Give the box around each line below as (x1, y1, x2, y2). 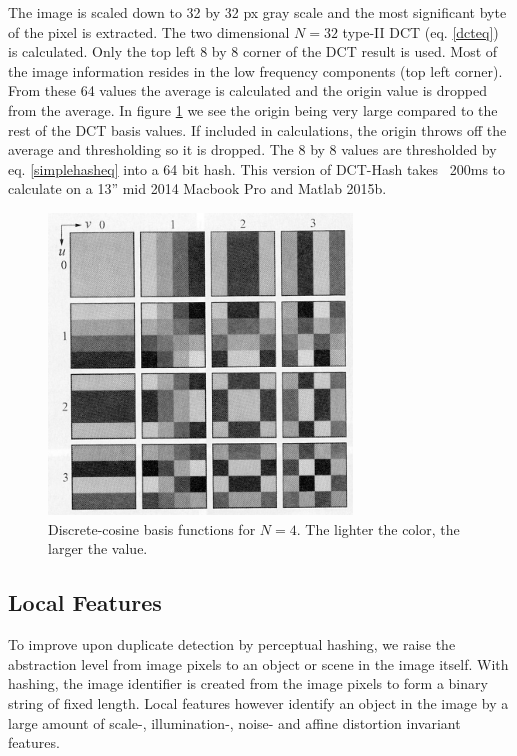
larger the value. (48, 538, 148, 559)
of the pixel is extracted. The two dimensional (8, 21, 290, 42)
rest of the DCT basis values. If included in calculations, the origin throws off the (8, 119, 507, 140)
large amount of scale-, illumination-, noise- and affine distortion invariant (8, 712, 461, 733)
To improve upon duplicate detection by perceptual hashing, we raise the (8, 634, 456, 655)
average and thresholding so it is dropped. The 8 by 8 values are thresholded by (8, 139, 497, 160)
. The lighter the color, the (296, 518, 460, 539)
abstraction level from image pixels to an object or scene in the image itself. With (8, 653, 509, 674)
